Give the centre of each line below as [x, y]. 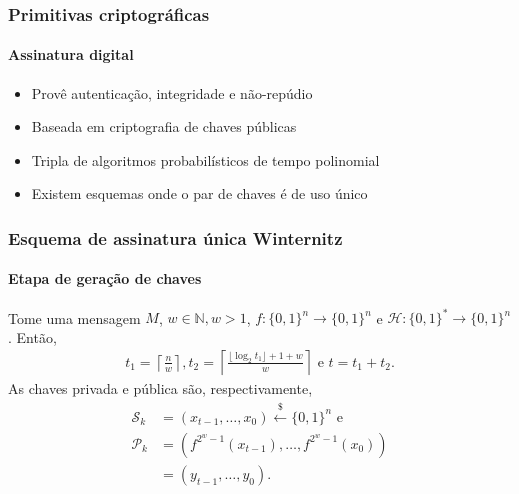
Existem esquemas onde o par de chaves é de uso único [199, 193]
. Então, [32, 336]
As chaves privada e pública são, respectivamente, [160, 388]
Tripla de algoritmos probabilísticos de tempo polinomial [205, 159]
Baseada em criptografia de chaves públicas [164, 126]
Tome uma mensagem [74, 317]
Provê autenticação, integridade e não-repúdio [172, 92]
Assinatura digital [71, 54]
